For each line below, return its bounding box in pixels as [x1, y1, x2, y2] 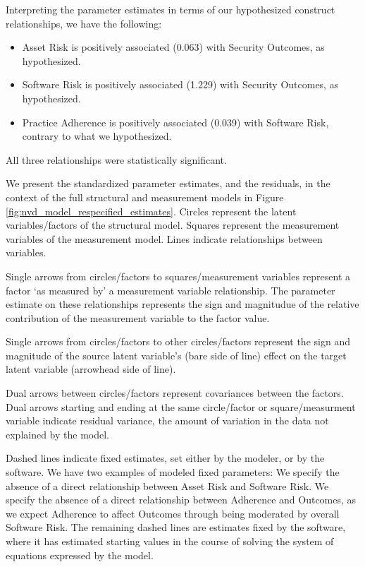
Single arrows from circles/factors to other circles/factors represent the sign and [6, 334, 350, 349]
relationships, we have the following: [6, 16, 162, 30]
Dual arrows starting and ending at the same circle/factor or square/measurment [6, 399, 356, 414]
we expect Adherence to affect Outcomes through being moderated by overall [6, 506, 340, 520]
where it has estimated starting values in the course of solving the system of [6, 534, 334, 548]
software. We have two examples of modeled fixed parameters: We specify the [6, 465, 340, 479]
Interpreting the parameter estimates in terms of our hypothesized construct [6, 2, 335, 16]
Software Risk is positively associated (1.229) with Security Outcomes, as [22, 77, 339, 92]
